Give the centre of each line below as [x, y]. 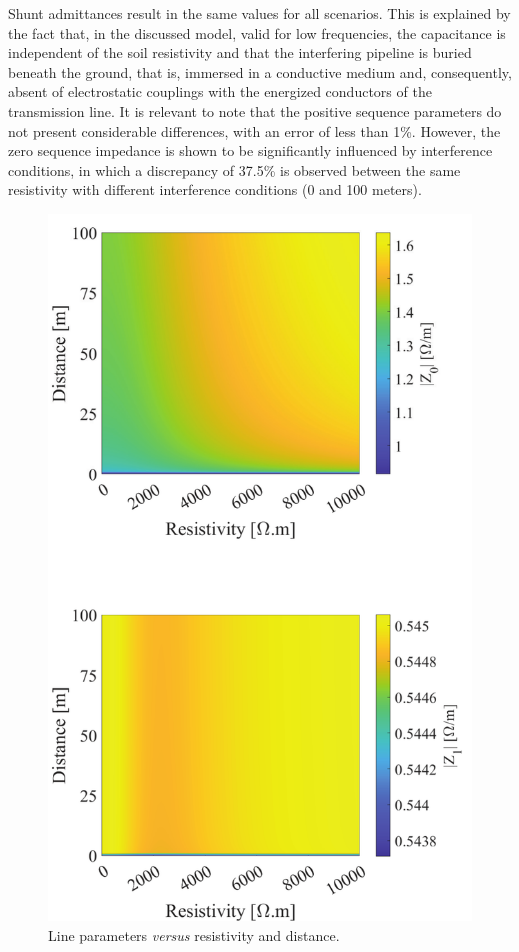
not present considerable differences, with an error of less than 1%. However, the [254, 130]
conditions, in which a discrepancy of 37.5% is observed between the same [234, 169]
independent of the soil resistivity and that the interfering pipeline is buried [240, 52]
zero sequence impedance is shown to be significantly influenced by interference [250, 150]
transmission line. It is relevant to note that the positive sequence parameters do [255, 110]
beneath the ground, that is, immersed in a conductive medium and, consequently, [260, 71]
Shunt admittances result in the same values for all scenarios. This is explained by [259, 13]
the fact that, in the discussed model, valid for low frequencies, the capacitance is [257, 32]
